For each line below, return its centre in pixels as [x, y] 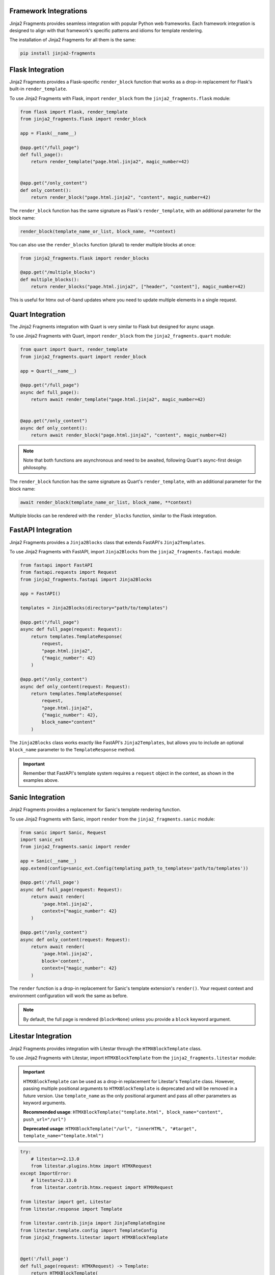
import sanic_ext [42, 840]
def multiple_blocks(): [50, 279]
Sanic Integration [37, 797]
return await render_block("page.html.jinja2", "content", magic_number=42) [129, 435]
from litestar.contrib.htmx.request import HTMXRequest [102, 1188]
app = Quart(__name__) [48, 371]
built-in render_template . [38, 89]
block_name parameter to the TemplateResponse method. [73, 750]
